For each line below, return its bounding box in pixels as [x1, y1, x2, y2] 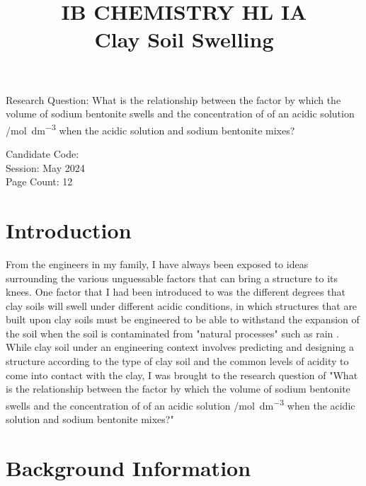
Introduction [6, 215, 132, 244]
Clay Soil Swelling [94, 25, 274, 54]
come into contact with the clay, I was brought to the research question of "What [6, 367, 358, 382]
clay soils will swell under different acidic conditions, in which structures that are [6, 298, 358, 313]
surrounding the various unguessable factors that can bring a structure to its [6, 270, 338, 285]
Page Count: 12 [6, 174, 73, 189]
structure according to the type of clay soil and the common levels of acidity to [6, 354, 349, 369]
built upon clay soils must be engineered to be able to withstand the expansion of [6, 312, 360, 327]
